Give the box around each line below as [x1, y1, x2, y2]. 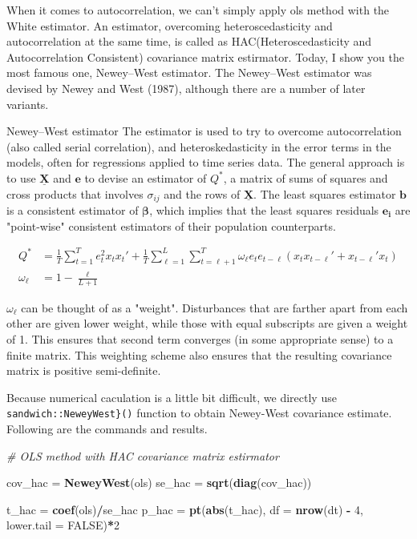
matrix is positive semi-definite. [6, 362, 161, 379]
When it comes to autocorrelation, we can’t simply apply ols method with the [6, 2, 390, 18]
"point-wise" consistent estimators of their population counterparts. [6, 217, 336, 234]
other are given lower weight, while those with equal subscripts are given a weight [6, 315, 408, 332]
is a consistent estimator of [6, 201, 139, 218]
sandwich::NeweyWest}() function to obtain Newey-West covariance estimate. [6, 404, 392, 421]
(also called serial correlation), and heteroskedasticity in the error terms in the [6, 138, 391, 155]
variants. [6, 95, 49, 112]
